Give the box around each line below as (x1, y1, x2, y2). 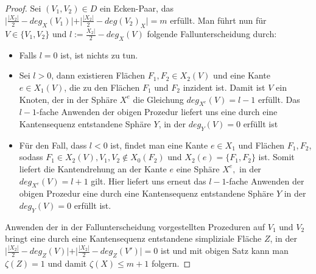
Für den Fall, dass (19, 138, 87, 151)
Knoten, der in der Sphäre (19, 93, 118, 105)
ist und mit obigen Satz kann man (160, 244, 289, 257)
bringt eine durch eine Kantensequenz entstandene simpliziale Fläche (5, 232, 262, 245)
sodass (19, 150, 43, 163)
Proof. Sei (5, 2, 41, 14)
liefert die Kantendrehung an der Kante (19, 162, 167, 175)
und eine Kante (213, 69, 270, 82)
